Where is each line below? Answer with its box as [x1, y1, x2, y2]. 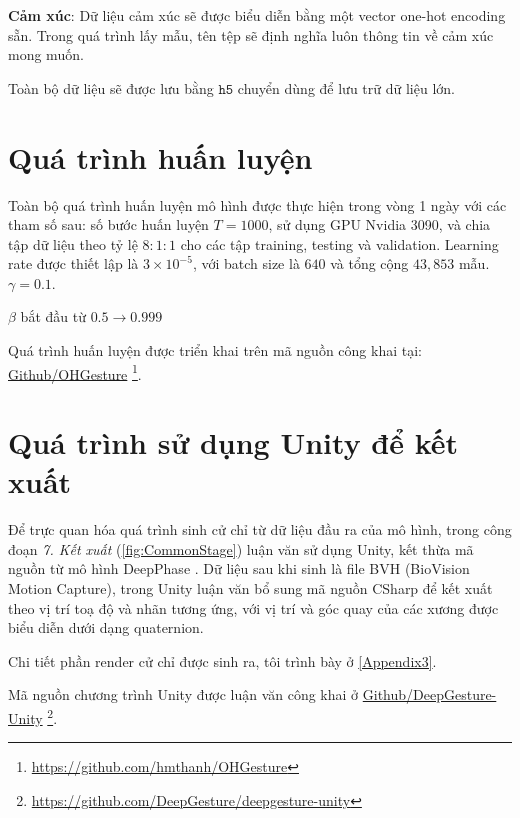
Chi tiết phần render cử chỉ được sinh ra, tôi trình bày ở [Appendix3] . [8, 650, 437, 671]
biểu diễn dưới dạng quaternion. [8, 617, 204, 638]
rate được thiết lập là [8, 253, 139, 274]
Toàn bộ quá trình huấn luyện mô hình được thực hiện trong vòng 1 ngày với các [8, 194, 507, 215]
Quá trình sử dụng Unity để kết [8, 422, 459, 463]
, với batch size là [192, 253, 300, 274]
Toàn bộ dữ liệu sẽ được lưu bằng [8, 77, 214, 98]
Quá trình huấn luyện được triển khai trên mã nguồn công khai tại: [8, 340, 422, 361]
